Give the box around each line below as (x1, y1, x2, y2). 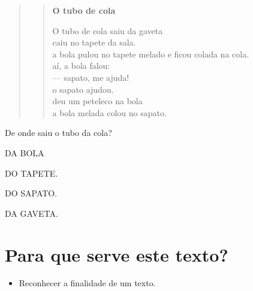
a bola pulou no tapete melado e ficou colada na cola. (52, 47, 249, 60)
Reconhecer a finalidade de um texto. (19, 277, 156, 289)
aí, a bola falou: (52, 59, 110, 72)
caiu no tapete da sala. (52, 36, 136, 48)
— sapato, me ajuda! (52, 71, 129, 83)
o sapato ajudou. (52, 83, 114, 95)
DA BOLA (5, 146, 44, 159)
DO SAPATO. (5, 187, 58, 199)
